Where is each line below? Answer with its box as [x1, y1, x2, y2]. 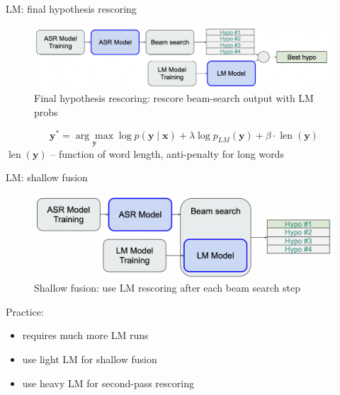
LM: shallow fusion [6, 170, 88, 185]
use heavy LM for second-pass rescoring [22, 375, 194, 390]
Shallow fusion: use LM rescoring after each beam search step [34, 280, 300, 295]
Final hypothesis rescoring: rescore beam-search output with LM [34, 91, 314, 105]
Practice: [6, 304, 44, 319]
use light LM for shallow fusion [22, 352, 157, 367]
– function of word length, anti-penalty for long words [50, 146, 284, 161]
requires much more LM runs [22, 328, 149, 343]
